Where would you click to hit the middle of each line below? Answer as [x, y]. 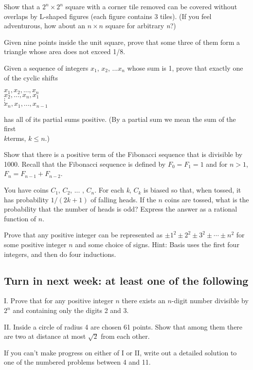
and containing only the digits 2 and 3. [71, 310]
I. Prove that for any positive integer [59, 301]
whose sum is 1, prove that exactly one [185, 68]
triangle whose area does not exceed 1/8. [65, 51]
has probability [26, 199]
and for [217, 164]
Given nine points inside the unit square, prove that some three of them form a [122, 42]
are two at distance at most [45, 336]
